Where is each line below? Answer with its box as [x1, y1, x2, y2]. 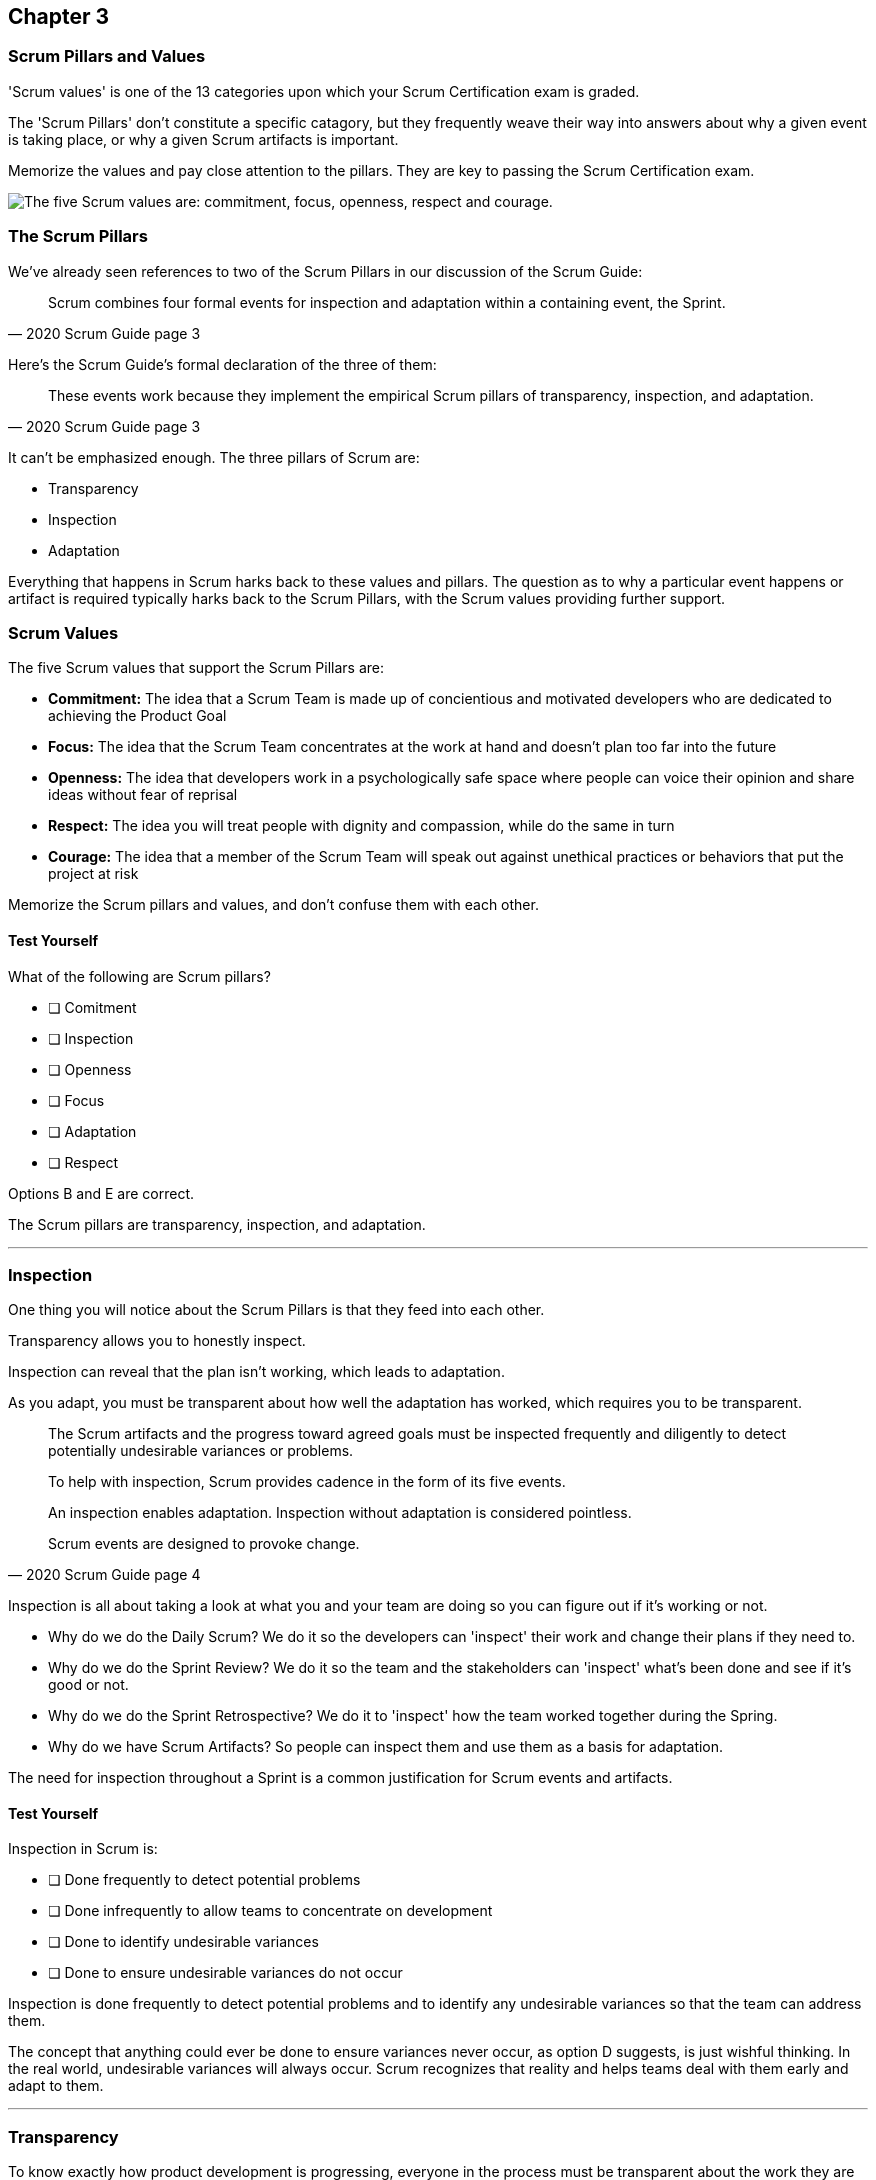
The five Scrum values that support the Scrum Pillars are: [8, 659, 385, 677]
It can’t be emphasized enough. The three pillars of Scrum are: [8, 448, 420, 466]
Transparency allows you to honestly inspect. [8, 1332, 306, 1350]
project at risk [48, 865, 139, 883]
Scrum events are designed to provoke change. [48, 1535, 360, 1553]
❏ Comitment [48, 998, 137, 1016]
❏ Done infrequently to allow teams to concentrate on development [48, 1902, 493, 1920]
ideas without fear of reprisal [48, 786, 238, 804]
